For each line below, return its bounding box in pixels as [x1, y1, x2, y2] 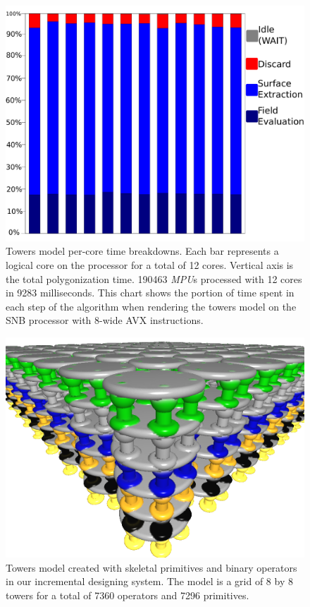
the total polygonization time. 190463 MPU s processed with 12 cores [6, 271, 302, 286]
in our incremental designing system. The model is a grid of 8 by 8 [6, 574, 293, 589]
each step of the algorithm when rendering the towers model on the [6, 299, 297, 313]
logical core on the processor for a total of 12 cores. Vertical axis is [6, 257, 294, 272]
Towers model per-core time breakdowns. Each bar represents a [6, 244, 279, 258]
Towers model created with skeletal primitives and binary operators [6, 560, 297, 575]
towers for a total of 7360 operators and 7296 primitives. [6, 587, 249, 602]
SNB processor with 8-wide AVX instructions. [6, 313, 204, 327]
